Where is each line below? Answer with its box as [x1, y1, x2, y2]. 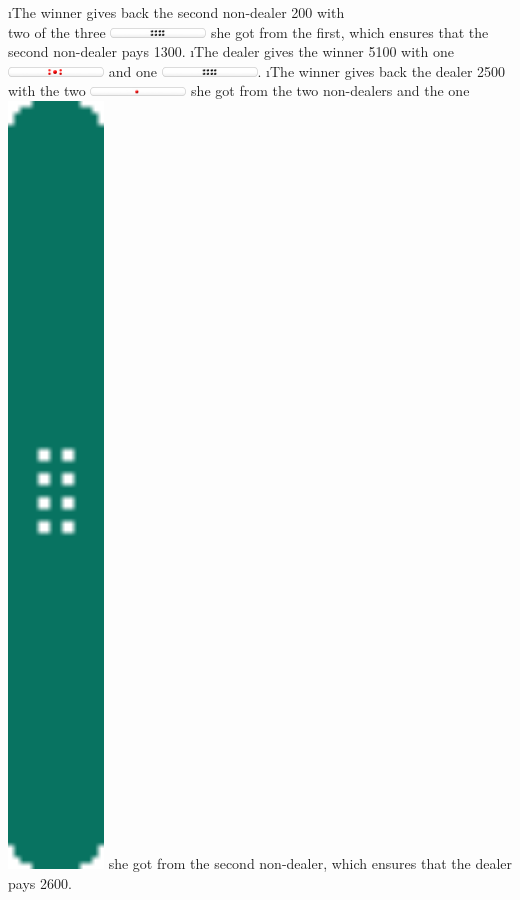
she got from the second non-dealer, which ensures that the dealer [108, 852, 512, 873]
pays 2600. [8, 872, 72, 893]
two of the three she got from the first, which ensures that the [8, 21, 489, 42]
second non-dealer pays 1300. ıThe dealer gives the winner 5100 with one [8, 41, 454, 62]
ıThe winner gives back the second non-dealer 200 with [8, 2, 345, 22]
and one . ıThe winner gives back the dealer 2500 [108, 60, 506, 81]
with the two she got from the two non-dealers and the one [8, 80, 470, 101]
